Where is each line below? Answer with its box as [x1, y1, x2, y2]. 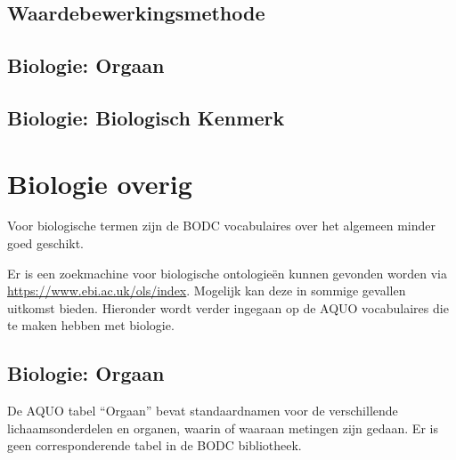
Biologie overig [7, 165, 192, 201]
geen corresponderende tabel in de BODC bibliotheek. [7, 436, 302, 455]
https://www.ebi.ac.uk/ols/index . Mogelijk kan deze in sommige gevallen [7, 281, 406, 300]
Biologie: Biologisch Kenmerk [7, 103, 285, 131]
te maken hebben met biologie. [7, 316, 175, 335]
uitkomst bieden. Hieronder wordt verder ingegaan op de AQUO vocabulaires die [7, 298, 449, 317]
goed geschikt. [7, 234, 85, 253]
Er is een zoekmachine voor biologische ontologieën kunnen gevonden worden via [7, 263, 447, 282]
